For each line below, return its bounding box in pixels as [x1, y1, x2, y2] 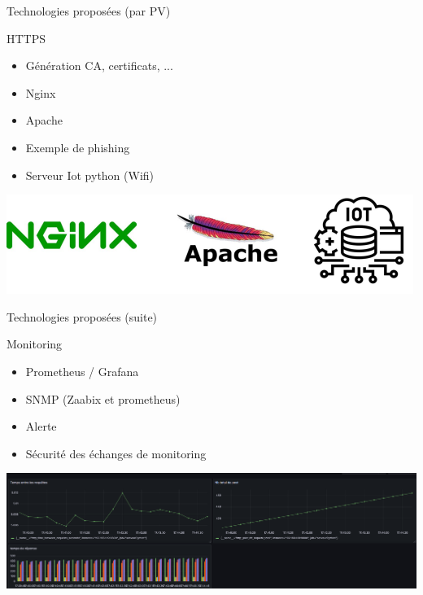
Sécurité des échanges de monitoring [25, 444, 207, 462]
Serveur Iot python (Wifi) [25, 166, 155, 183]
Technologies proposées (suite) [7, 308, 158, 325]
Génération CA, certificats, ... [25, 57, 173, 74]
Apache [25, 112, 63, 129]
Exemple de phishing [25, 138, 130, 155]
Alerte [25, 418, 57, 435]
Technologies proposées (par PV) [7, 2, 171, 19]
